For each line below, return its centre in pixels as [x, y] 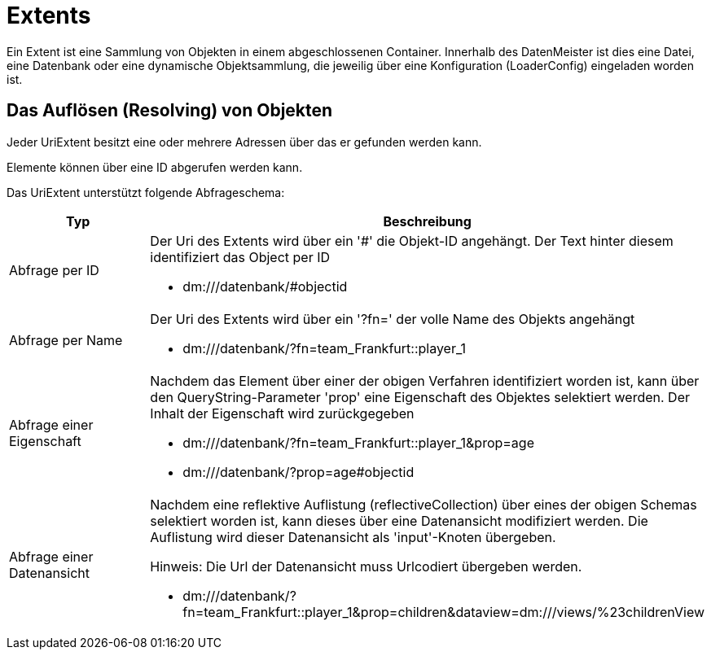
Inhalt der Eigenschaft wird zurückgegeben [282, 413]
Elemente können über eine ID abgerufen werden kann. [155, 167]
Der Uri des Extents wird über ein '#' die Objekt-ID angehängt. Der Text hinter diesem [412, 241]
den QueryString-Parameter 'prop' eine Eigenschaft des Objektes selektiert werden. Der [420, 397]
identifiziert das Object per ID [240, 257]
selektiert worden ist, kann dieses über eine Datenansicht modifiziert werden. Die [399, 520]
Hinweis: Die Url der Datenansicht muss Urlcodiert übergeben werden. [366, 566]
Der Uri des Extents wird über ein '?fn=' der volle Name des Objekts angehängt [393, 319]
